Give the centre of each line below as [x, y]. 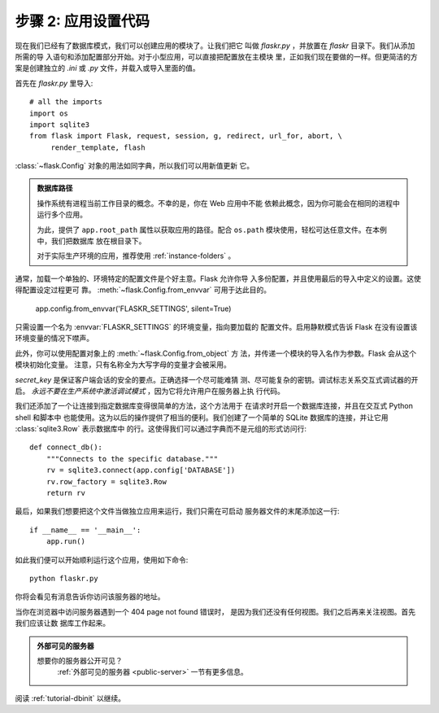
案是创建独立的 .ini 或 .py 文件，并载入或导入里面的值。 [108, 68]
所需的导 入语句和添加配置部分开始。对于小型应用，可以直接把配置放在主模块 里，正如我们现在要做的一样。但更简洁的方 [216, 56]
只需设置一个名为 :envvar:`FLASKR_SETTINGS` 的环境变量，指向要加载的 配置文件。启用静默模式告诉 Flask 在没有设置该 [216, 326]
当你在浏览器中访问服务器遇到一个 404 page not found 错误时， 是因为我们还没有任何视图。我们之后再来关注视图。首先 [215, 611]
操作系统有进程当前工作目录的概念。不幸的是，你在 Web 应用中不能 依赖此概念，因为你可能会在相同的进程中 [218, 203]
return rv [65, 493]
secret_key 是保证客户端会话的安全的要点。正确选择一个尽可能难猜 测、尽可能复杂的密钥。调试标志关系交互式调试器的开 [217, 379]
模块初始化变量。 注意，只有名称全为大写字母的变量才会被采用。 [123, 365]
